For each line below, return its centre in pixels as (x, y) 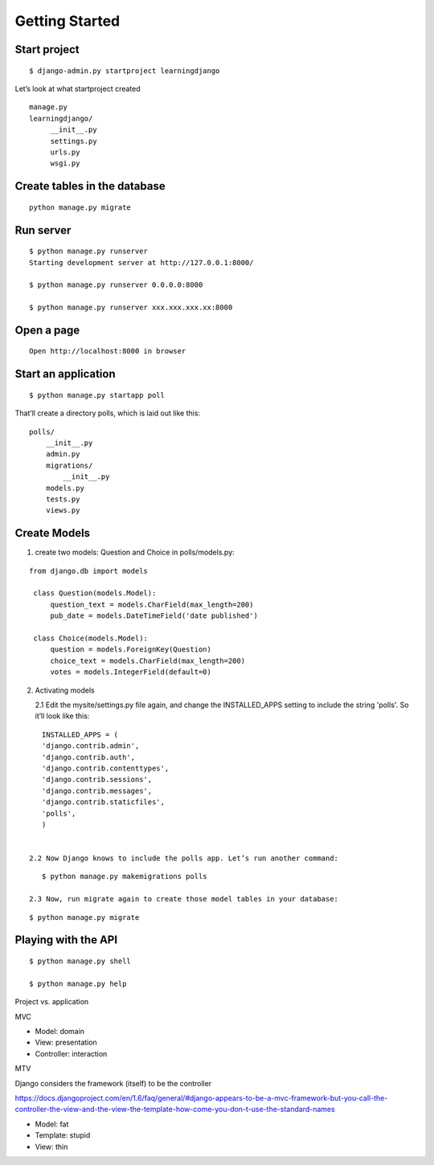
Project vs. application (52, 1002)
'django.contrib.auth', (88, 757)
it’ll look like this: (62, 716)
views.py (63, 511)
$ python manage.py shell (80, 961)
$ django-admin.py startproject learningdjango (125, 71)
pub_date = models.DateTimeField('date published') (154, 616)
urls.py (65, 152)
